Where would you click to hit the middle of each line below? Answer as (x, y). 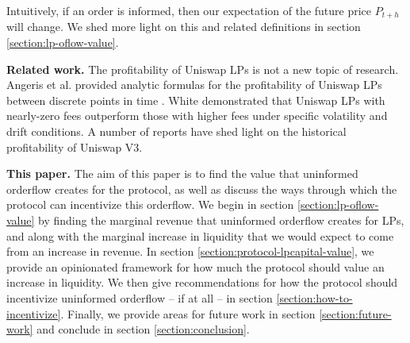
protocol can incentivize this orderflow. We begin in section (150, 204)
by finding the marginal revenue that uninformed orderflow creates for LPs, (221, 220)
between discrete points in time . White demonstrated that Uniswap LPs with (196, 100)
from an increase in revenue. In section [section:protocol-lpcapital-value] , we (190, 251)
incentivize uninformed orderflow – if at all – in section (140, 297)
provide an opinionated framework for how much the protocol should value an (195, 266)
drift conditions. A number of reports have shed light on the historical (176, 131)
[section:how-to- (314, 297)
